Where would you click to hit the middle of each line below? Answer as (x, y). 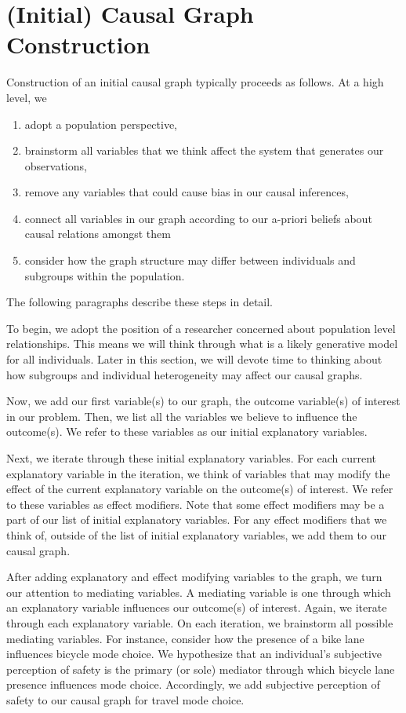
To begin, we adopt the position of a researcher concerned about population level (201, 328)
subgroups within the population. (105, 275)
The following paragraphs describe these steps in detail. (140, 302)
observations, (56, 165)
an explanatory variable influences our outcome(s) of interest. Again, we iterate (197, 607)
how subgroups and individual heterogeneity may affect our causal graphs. (185, 374)
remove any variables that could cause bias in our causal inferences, (187, 192)
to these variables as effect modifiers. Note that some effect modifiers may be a (196, 504)
